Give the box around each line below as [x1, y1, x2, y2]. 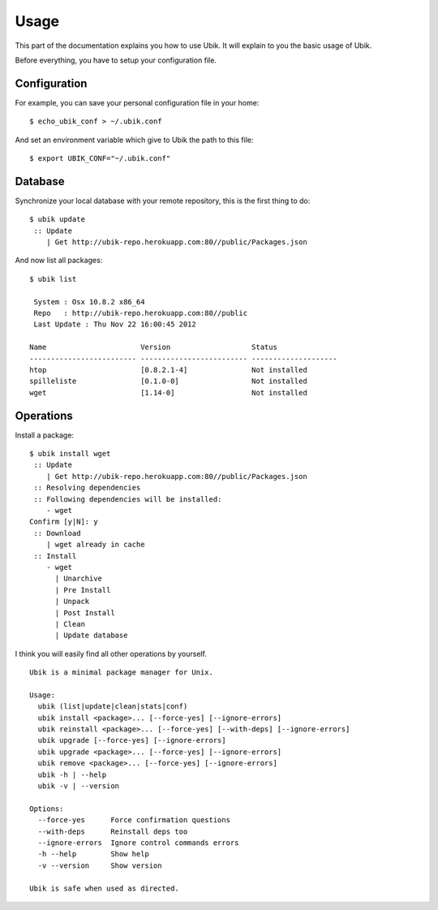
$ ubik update [29, 215, 85, 224]
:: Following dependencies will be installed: [33, 494, 222, 503]
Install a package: [15, 430, 75, 440]
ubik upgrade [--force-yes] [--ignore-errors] [37, 735, 226, 745]
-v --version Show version [37, 860, 162, 870]
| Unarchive [54, 574, 103, 584]
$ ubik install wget [29, 449, 111, 459]
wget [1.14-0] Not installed [29, 388, 307, 397]
